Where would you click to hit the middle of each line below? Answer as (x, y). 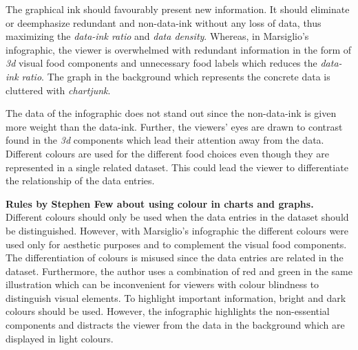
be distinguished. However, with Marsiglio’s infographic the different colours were (177, 230)
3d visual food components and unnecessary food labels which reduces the (161, 63)
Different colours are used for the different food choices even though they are (168, 153)
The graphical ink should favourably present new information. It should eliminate (178, 9)
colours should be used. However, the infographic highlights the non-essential (168, 311)
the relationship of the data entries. (80, 181)
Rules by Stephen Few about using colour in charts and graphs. (160, 203)
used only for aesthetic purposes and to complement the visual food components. (176, 244)
